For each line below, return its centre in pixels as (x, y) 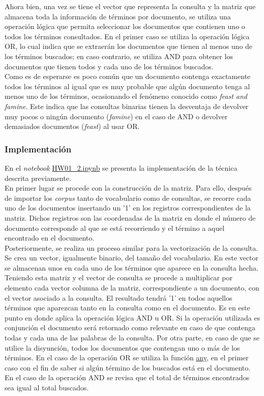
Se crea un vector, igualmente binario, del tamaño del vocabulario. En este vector (132, 258)
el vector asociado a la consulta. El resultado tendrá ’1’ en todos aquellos (119, 297)
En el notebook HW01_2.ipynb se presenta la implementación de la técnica (121, 167)
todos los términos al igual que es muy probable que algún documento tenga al (127, 86)
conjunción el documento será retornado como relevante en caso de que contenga (130, 327)
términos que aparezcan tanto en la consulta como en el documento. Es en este (127, 308)
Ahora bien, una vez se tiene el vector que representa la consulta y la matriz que (130, 6)
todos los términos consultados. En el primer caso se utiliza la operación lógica (127, 36)
